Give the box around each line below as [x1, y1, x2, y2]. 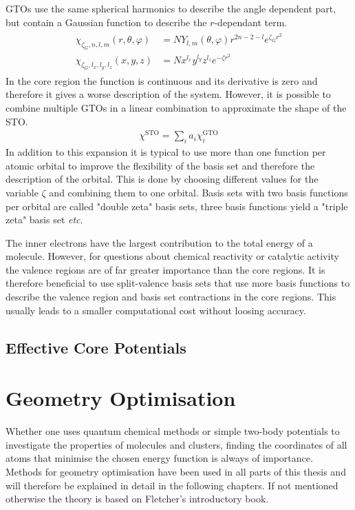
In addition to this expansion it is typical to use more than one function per [6, 145, 326, 159]
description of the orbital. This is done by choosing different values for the [6, 172, 319, 186]
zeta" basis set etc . [6, 212, 83, 227]
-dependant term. [214, 14, 288, 29]
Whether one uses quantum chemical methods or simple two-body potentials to [6, 424, 340, 438]
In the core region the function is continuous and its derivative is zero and [6, 73, 318, 88]
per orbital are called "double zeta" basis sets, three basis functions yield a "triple [6, 198, 348, 213]
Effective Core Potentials [6, 336, 186, 358]
